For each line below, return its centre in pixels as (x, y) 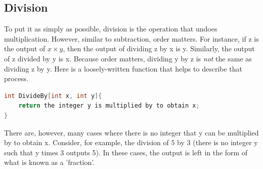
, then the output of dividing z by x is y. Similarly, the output (159, 48)
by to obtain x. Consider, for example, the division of (86, 142)
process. (16, 78)
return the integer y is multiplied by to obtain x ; (109, 106)
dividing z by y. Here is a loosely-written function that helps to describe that (123, 68)
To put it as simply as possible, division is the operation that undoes (111, 29)
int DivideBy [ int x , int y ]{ (53, 96)
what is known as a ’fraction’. (50, 162)
